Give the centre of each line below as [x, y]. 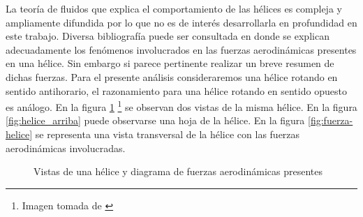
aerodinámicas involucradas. [66, 148]
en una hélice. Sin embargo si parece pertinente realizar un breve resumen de [170, 63]
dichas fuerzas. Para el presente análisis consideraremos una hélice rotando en [172, 76]
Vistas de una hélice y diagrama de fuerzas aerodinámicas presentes [178, 171]
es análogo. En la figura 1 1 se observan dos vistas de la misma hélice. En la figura [181, 106]
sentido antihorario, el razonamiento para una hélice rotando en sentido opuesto [176, 90]
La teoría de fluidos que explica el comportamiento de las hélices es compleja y [174, 8]
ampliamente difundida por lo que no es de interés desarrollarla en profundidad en [181, 22]
